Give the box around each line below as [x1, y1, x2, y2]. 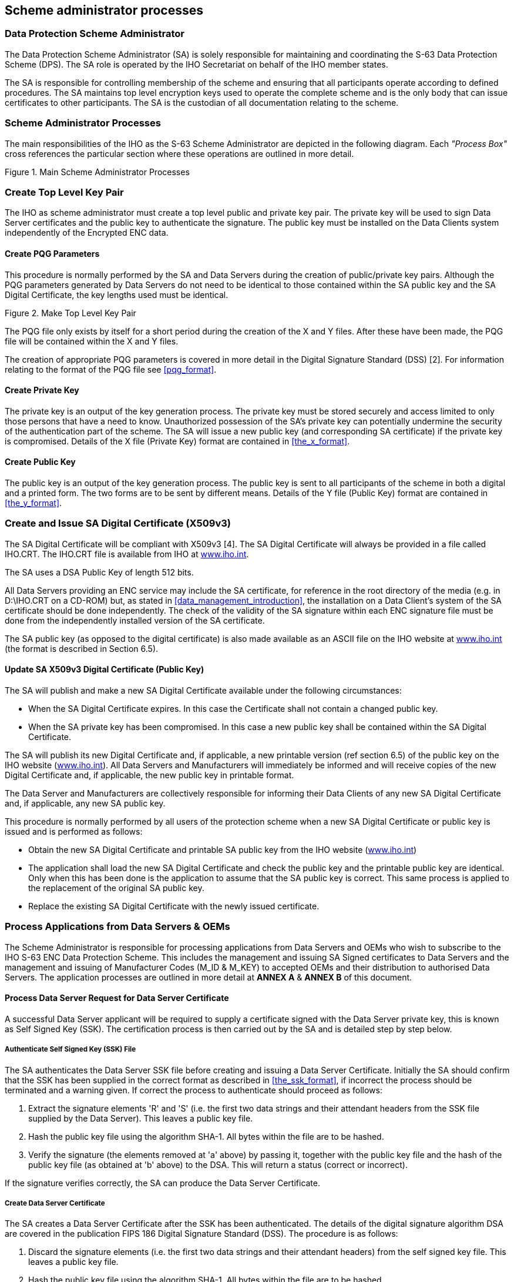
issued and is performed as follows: [5, 826, 143, 836]
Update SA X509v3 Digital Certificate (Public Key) [5, 664, 204, 675]
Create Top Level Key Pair [5, 186, 124, 198]
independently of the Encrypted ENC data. [5, 227, 169, 238]
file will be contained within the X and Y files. [5, 336, 179, 346]
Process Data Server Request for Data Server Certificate [5, 993, 229, 1003]
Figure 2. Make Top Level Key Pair [5, 307, 136, 318]
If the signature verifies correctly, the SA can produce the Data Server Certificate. [5, 1177, 321, 1188]
